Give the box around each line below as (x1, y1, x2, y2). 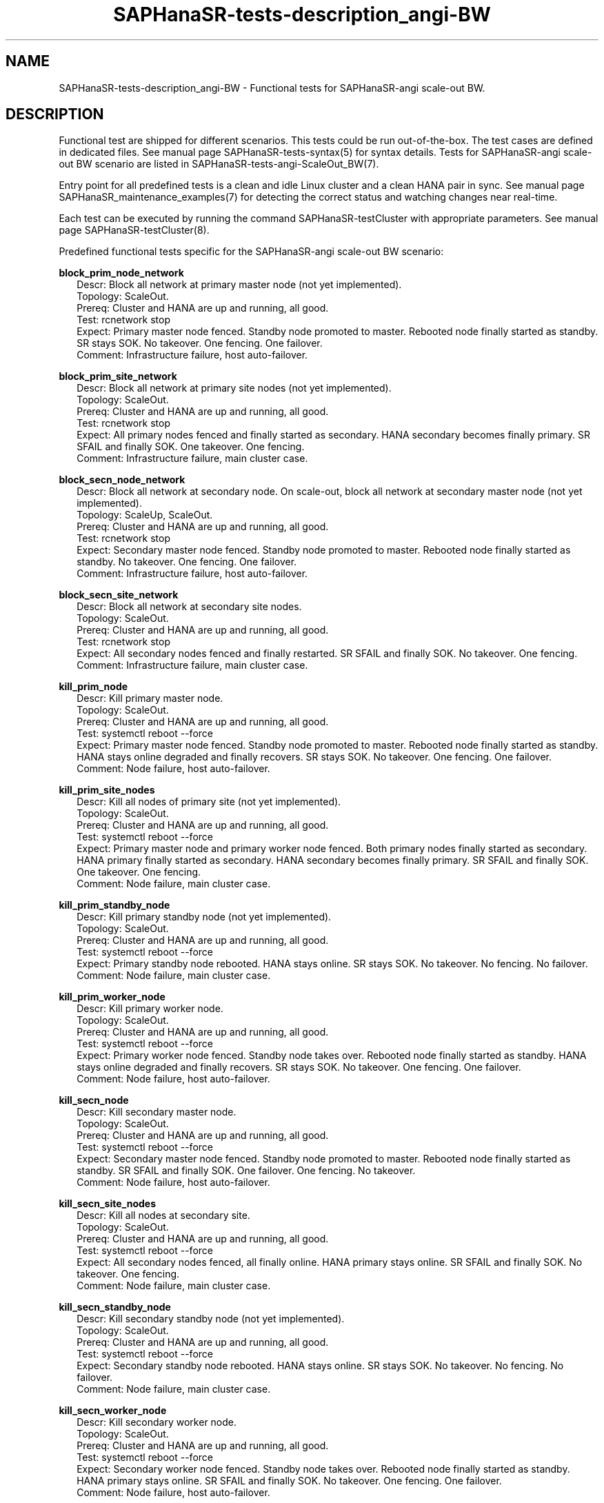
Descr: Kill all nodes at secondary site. (77, 1209, 250, 1222)
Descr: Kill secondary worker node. (77, 1416, 237, 1429)
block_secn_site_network (59, 589, 179, 601)
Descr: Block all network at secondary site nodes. (77, 601, 302, 613)
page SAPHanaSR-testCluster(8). (59, 224, 210, 236)
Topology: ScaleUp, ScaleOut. (77, 509, 213, 521)
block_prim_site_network (59, 370, 177, 383)
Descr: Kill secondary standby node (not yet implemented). (77, 1313, 345, 1325)
